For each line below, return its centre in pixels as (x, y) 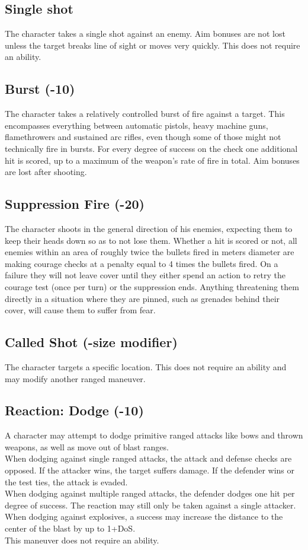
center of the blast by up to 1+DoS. (70, 528)
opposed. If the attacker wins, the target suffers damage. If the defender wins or (150, 470)
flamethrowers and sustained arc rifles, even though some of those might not (143, 137)
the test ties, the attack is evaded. (66, 481)
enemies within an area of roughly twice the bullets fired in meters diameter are (150, 252)
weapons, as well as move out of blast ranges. (87, 446)
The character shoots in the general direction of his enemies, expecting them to (149, 228)
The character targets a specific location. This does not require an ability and (146, 366)
